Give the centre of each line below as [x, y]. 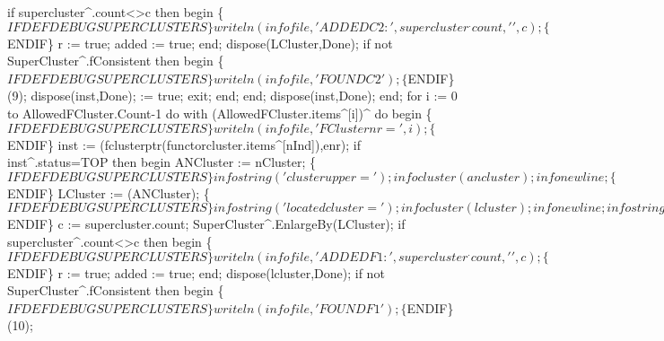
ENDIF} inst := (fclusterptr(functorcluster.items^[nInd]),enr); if [184, 144]
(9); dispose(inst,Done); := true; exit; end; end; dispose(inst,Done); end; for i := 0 [232, 96]
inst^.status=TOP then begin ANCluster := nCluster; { [162, 162]
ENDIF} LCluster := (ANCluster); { [109, 192]
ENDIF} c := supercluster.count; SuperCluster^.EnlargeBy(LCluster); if [206, 224]
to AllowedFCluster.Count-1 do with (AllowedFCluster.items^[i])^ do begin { [220, 113]
